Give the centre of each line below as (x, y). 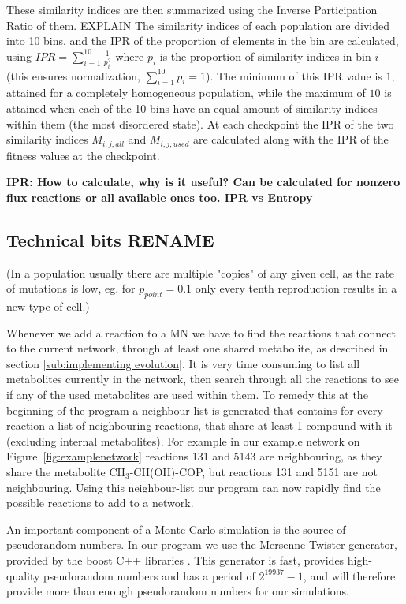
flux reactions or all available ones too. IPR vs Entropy (160, 197)
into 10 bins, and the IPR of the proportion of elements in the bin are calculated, (203, 41)
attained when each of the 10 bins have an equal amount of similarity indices (192, 108)
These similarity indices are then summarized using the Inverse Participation (192, 9)
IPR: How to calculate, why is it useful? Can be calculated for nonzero (203, 182)
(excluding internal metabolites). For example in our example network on (183, 440)
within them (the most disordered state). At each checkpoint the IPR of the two (200, 123)
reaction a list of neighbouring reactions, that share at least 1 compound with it (199, 425)
